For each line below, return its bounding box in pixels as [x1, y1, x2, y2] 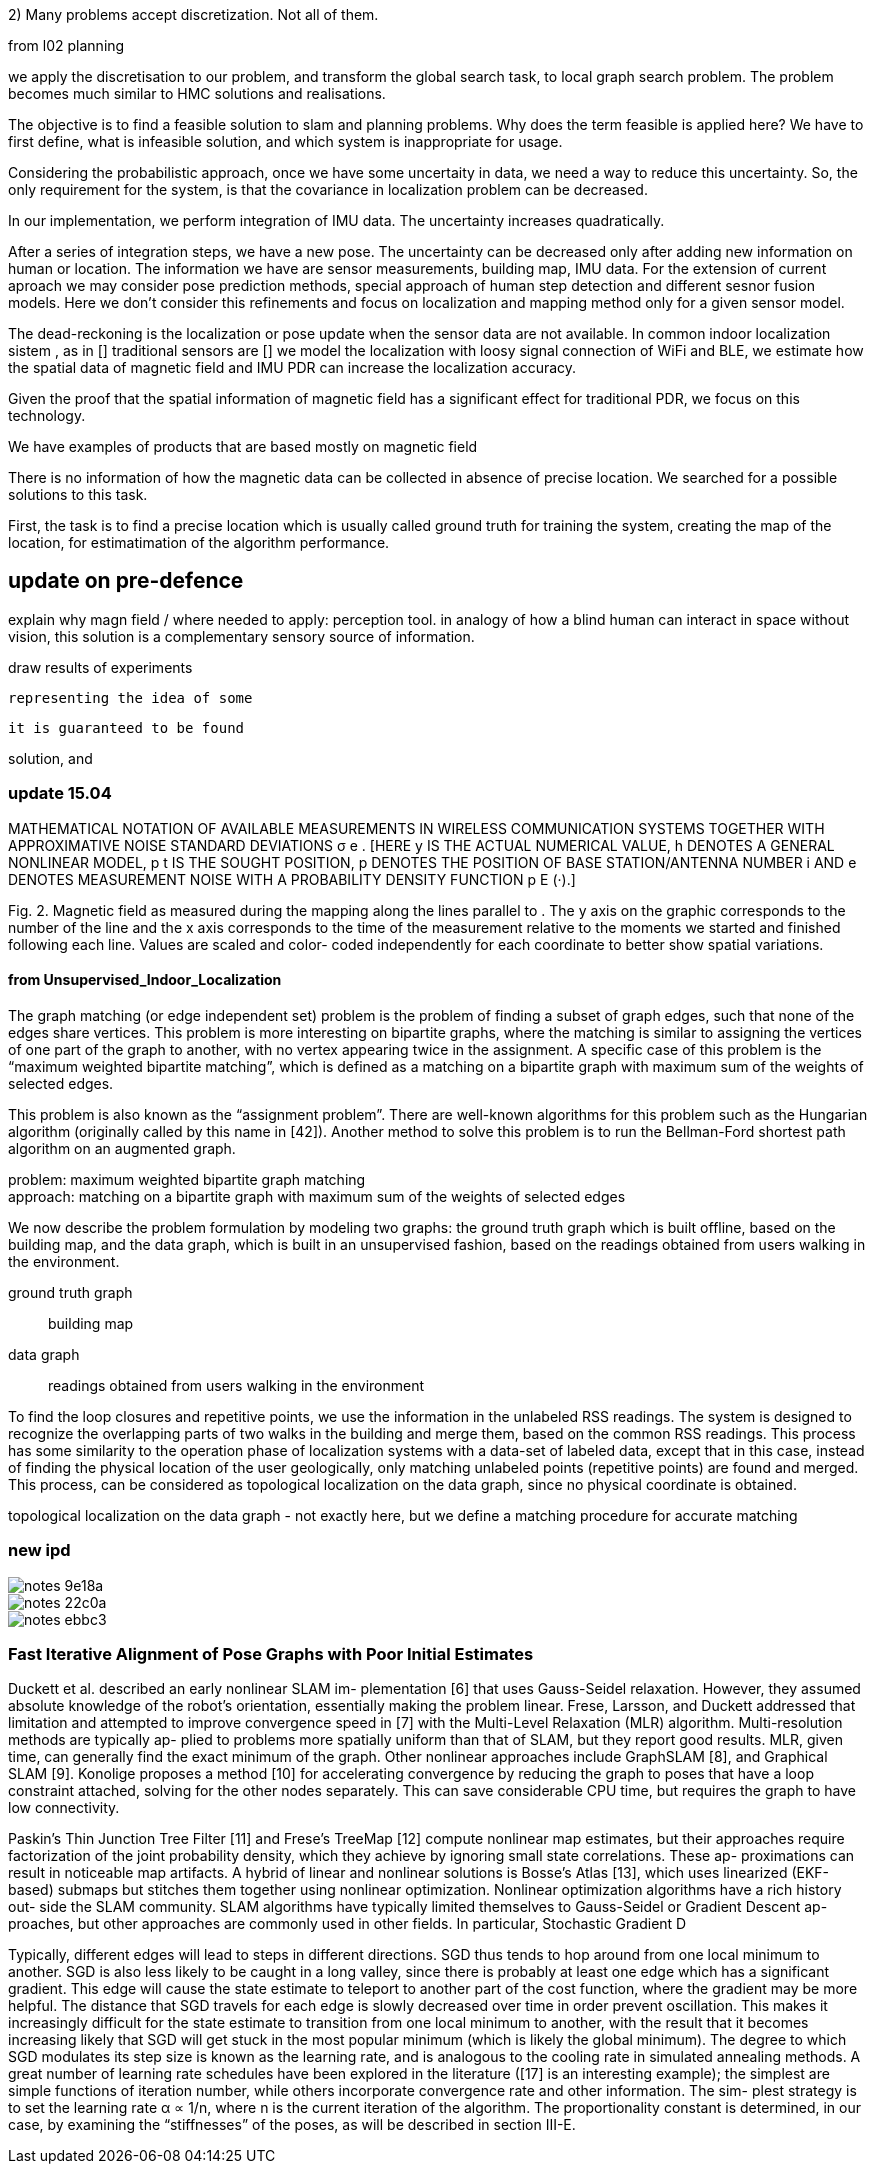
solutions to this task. [8, 486, 148, 503]
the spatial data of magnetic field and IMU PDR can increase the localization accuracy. [8, 359, 577, 376]
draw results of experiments [8, 658, 193, 676]
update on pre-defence [8, 568, 244, 594]
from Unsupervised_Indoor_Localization [8, 971, 282, 989]
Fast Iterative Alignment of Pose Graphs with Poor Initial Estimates [8, 1643, 534, 1664]
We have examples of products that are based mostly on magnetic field [8, 438, 478, 455]
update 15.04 [8, 783, 112, 804]
